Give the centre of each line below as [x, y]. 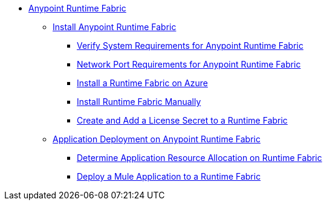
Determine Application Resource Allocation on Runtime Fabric [199, 158]
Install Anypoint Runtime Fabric [115, 27]
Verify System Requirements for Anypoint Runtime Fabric [190, 46]
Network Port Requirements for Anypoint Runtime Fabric [189, 64]
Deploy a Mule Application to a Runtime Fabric [169, 176]
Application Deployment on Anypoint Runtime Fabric [157, 139]
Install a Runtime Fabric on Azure [142, 83]
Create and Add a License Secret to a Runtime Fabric [182, 120]
